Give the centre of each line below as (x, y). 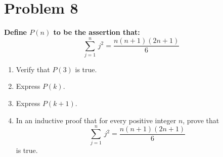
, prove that (201, 120)
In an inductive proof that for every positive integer (96, 120)
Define (15, 32)
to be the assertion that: (97, 32)
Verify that (33, 69)
